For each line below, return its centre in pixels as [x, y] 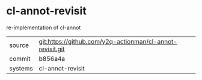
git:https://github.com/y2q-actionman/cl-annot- [108, 41]
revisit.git [52, 49]
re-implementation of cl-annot [44, 27]
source [19, 45]
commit [20, 59]
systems [21, 68]
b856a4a [52, 59]
